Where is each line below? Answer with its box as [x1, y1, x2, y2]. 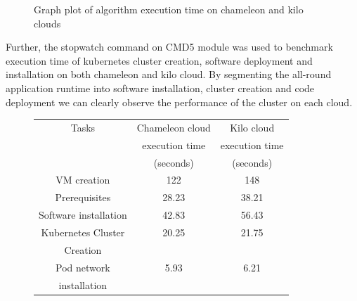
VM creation [56, 172, 110, 187]
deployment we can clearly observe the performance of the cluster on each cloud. [6, 94, 353, 109]
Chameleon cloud [136, 120, 211, 134]
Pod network [56, 260, 110, 274]
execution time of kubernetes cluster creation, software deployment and [6, 53, 313, 68]
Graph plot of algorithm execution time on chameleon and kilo [34, 2, 304, 16]
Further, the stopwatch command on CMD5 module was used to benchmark [6, 39, 333, 54]
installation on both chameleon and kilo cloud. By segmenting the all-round [6, 67, 332, 82]
